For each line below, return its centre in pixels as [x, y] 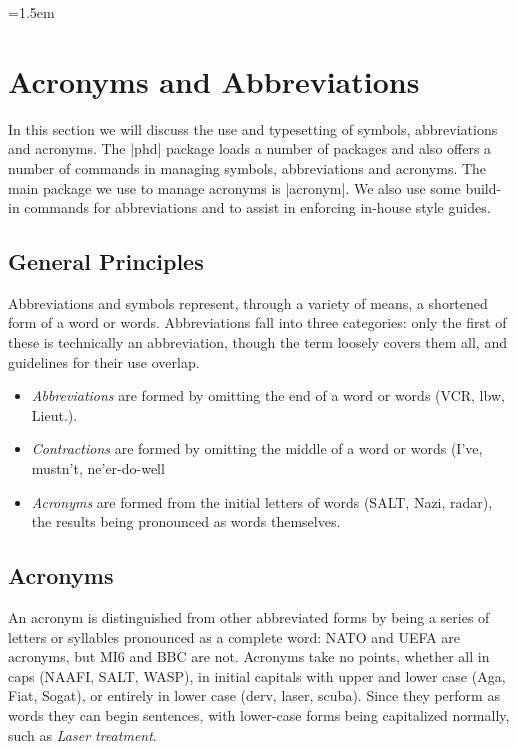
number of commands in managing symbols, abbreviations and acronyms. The [247, 167]
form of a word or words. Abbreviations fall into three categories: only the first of [257, 322]
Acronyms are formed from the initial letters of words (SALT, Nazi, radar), [262, 501]
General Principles [106, 261]
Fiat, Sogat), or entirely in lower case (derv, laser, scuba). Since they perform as [254, 695]
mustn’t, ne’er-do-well [98, 468]
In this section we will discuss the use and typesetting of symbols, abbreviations [253, 128]
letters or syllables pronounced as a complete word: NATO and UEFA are [234, 636]
